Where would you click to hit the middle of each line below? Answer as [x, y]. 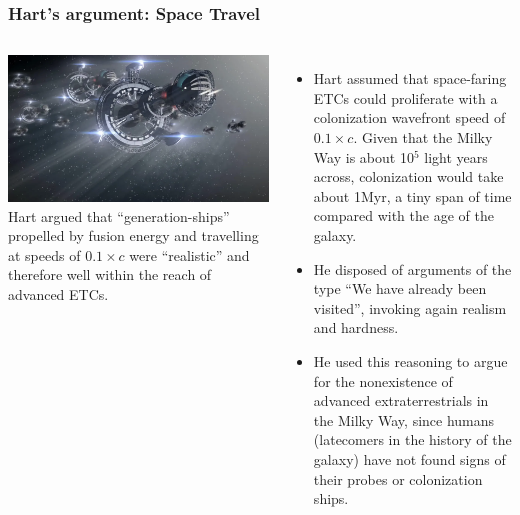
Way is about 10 [363, 156]
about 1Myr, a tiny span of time [412, 195]
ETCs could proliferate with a [405, 97]
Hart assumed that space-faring [410, 78]
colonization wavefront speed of [409, 117]
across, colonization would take [408, 176]
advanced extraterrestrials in [401, 400]
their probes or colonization [398, 478]
